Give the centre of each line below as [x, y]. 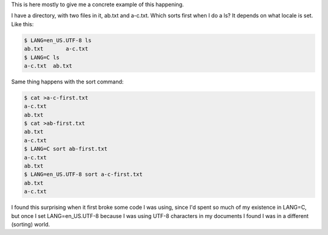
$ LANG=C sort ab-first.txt [66, 149]
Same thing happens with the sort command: [67, 82]
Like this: [22, 24]
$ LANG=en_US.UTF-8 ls [58, 40]
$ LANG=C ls [42, 57]
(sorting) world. [31, 224]
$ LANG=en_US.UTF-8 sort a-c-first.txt [83, 174]
